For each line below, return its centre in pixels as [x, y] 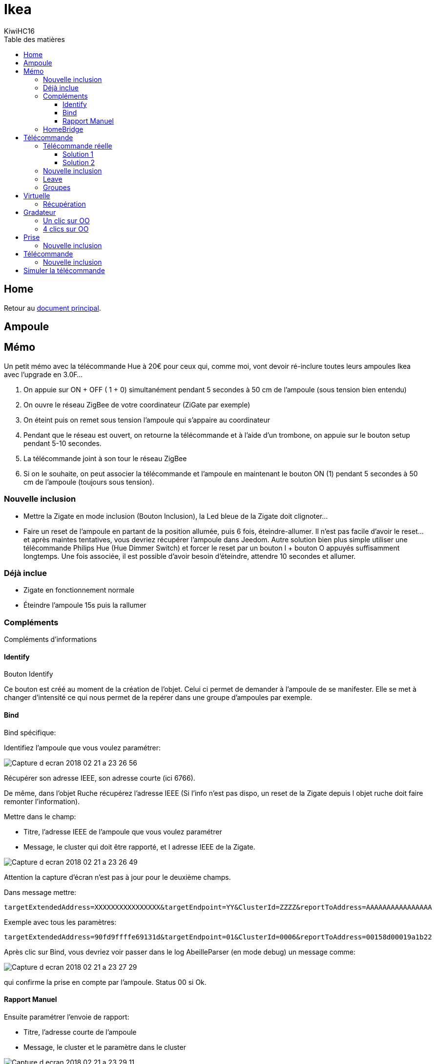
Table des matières [34, 39]
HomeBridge [63, 129]
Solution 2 [79, 162]
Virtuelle [37, 195]
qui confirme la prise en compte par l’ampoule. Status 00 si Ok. [105, 982]
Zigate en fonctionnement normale [79, 590]
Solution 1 [78, 154]
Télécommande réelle [78, 146]
